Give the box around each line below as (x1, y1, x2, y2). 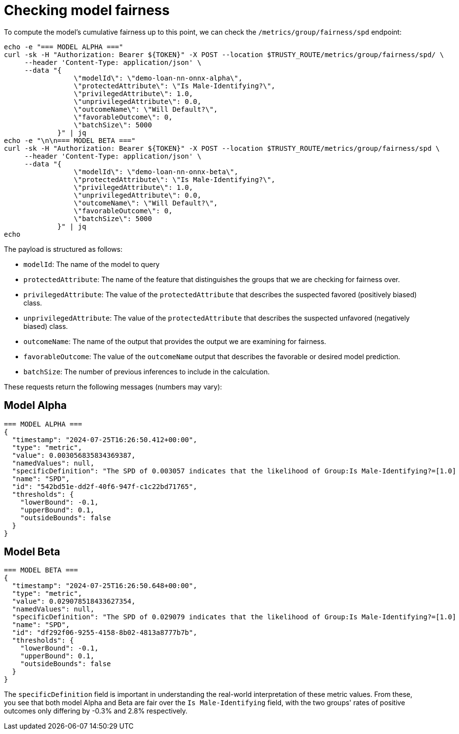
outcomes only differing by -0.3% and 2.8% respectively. (4, 707, 188, 715)
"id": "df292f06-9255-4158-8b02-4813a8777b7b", (12, 629, 198, 637)
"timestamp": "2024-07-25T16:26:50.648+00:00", (12, 582, 198, 590)
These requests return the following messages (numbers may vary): (4, 382, 222, 391)
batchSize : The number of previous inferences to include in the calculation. (23, 367, 270, 376)
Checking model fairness (4, 2, 170, 19)
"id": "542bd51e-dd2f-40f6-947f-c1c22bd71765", (12, 482, 198, 490)
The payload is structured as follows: (4, 245, 122, 253)
